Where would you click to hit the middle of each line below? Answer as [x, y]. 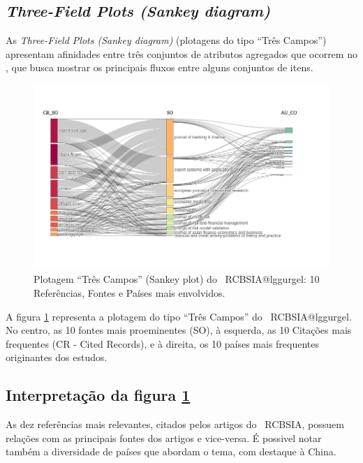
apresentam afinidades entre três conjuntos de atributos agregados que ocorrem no [181, 53]
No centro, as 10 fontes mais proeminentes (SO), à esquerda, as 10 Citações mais [179, 330]
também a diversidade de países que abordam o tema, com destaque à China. [171, 451]
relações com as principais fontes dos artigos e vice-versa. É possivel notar [164, 438]
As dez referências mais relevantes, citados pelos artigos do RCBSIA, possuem [175, 424]
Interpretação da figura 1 [98, 395]
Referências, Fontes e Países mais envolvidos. [129, 293]
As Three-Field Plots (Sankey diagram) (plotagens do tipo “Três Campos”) [166, 40]
